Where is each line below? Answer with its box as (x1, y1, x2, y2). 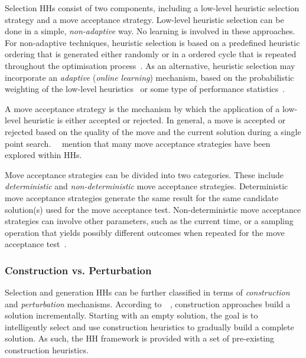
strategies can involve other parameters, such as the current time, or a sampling (5, 215, 294, 227)
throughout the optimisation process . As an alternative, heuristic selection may (5, 59, 295, 71)
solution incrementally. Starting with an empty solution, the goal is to (5, 309, 258, 321)
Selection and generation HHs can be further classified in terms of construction (5, 286, 290, 298)
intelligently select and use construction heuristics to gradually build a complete (5, 320, 294, 333)
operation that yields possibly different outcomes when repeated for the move (5, 226, 285, 238)
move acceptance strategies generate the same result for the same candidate (5, 191, 279, 203)
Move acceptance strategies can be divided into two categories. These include (5, 168, 284, 180)
